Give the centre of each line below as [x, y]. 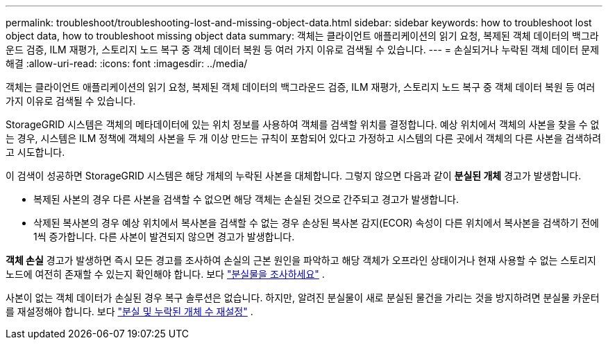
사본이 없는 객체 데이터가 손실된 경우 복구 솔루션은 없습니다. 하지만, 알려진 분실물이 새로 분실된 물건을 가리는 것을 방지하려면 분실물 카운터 [303, 298]
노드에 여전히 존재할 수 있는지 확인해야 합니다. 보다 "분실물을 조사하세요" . [165, 274]
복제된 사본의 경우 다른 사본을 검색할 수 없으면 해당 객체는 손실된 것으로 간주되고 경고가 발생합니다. [246, 199]
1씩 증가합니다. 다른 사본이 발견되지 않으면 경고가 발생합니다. [164, 237]
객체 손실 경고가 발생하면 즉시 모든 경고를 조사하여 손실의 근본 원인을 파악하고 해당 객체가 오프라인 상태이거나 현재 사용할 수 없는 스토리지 [301, 260]
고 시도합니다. [35, 152]
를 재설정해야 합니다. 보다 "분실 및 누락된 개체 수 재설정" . [129, 311]
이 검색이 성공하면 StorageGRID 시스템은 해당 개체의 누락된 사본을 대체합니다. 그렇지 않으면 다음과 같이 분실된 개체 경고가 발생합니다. [294, 176]
